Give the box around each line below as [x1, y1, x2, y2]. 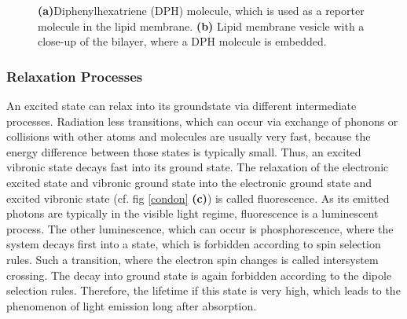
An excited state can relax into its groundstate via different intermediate [6, 97, 357, 113]
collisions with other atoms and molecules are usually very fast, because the [6, 128, 371, 145]
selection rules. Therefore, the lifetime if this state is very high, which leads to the [6, 282, 401, 299]
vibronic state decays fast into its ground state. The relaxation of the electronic [6, 159, 389, 175]
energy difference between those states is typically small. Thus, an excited [6, 143, 361, 159]
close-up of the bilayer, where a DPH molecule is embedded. [38, 33, 327, 49]
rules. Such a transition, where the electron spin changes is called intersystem [6, 251, 379, 267]
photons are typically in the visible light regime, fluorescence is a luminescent [6, 205, 379, 222]
